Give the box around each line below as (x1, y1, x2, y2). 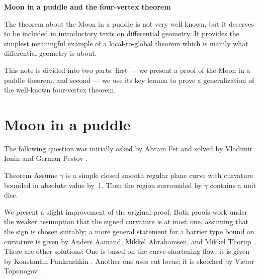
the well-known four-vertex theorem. (4, 84, 116, 95)
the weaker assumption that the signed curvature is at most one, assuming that (4, 216, 248, 227)
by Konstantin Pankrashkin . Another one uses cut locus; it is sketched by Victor (4, 255, 254, 266)
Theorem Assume (4, 170, 58, 180)
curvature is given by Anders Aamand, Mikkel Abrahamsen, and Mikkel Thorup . (4, 236, 257, 246)
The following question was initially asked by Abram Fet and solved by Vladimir (4, 143, 253, 153)
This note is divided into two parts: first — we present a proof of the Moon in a (4, 64, 250, 75)
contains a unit (210, 179, 256, 190)
